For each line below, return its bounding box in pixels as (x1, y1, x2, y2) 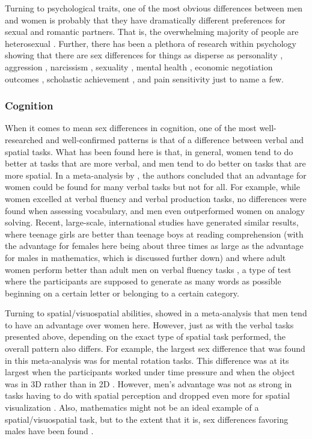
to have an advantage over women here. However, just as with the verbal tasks (5, 318, 294, 331)
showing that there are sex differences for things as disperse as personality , (5, 49, 283, 61)
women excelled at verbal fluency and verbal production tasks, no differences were (5, 192, 307, 204)
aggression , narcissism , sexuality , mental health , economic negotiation (5, 60, 273, 73)
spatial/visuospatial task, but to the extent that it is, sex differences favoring (5, 413, 289, 425)
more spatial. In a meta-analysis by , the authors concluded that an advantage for (5, 168, 307, 181)
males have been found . (5, 425, 94, 437)
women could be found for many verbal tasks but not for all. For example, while (5, 180, 300, 193)
